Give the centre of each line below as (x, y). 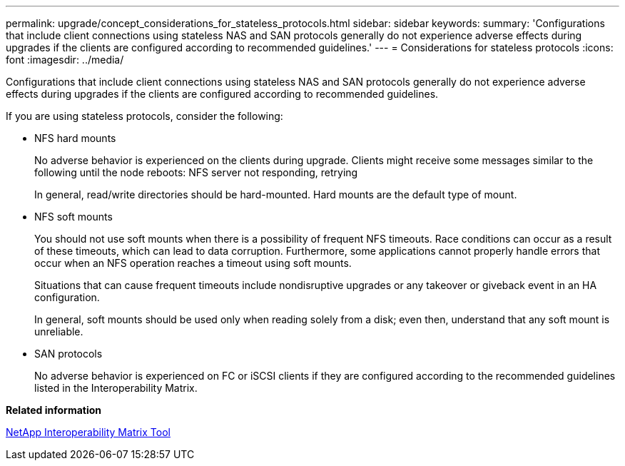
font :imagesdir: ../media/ (65, 60)
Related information (54, 410)
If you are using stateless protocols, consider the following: (144, 116)
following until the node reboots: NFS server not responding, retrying (196, 172)
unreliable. (59, 331)
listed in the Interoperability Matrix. (116, 388)
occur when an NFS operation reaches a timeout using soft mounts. (193, 263)
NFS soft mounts (73, 217)
